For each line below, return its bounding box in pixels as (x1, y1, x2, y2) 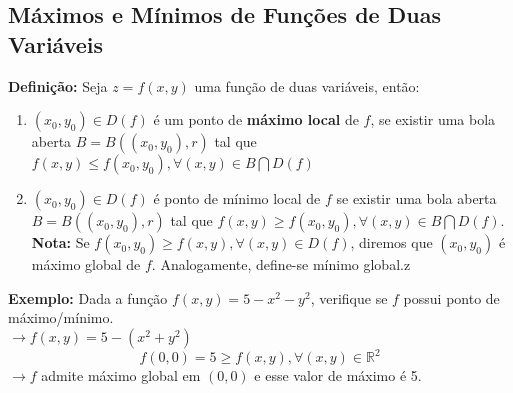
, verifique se (310, 287, 388, 308)
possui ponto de (403, 287, 500, 308)
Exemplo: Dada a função (8, 287, 168, 308)
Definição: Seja (8, 75, 108, 96)
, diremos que (350, 232, 433, 253)
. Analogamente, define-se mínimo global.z (151, 254, 411, 275)
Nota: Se (31, 232, 90, 253)
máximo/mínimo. (8, 307, 114, 328)
